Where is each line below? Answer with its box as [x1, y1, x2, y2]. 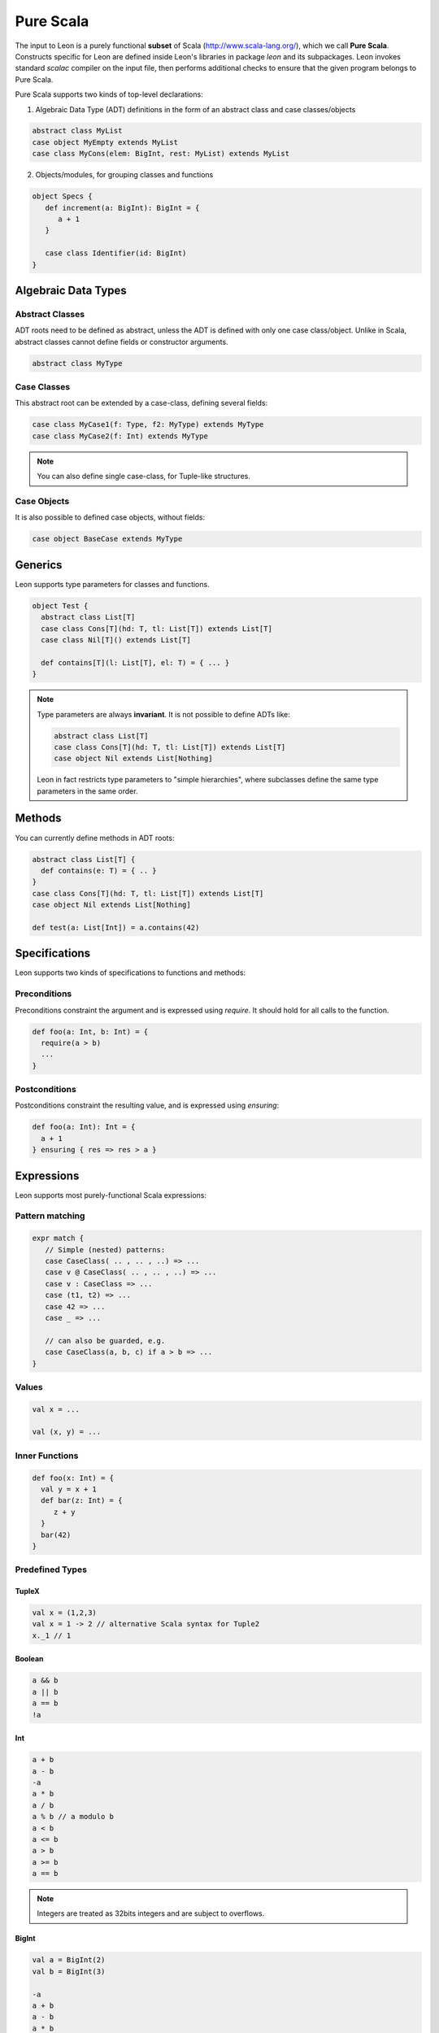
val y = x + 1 [41, 1484, 98, 1494]
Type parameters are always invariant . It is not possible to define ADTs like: [37, 709, 290, 719]
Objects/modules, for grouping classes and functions [35, 170, 214, 180]
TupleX [15, 1587, 40, 1596]
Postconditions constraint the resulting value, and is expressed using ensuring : [15, 1100, 280, 1110]
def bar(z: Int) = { [41, 1496, 123, 1505]
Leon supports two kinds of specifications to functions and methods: [15, 968, 246, 977]
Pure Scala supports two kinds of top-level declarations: [15, 89, 203, 99]
